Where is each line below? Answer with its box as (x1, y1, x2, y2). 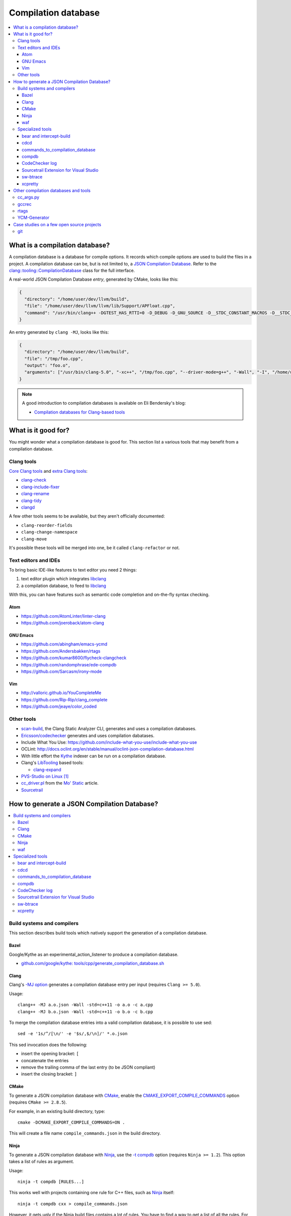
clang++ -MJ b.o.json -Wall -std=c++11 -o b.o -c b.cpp (17, 1009, 153, 1014)
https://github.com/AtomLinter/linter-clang (21, 613, 106, 619)
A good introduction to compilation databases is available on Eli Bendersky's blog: (22, 400, 186, 406)
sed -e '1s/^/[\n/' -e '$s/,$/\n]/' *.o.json (17, 1031, 128, 1037)
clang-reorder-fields (21, 522, 73, 528)
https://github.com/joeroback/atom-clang (21, 620, 104, 626)
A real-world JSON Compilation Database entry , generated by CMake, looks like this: (9, 276, 179, 282)
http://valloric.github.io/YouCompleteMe (21, 690, 101, 696)
